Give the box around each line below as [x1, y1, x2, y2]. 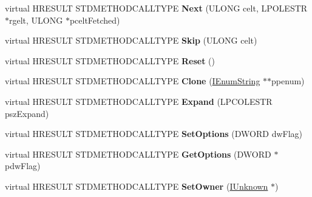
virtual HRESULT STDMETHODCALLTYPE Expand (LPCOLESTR [5, 95, 273, 107]
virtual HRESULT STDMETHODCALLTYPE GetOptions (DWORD [5, 147, 271, 160]
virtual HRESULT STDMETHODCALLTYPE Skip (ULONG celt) [5, 34, 257, 47]
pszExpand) [5, 107, 49, 119]
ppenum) [271, 75, 305, 87]
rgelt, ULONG [9, 13, 63, 26]
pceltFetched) [69, 13, 120, 26]
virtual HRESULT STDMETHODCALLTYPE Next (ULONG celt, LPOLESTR [5, 2, 308, 14]
